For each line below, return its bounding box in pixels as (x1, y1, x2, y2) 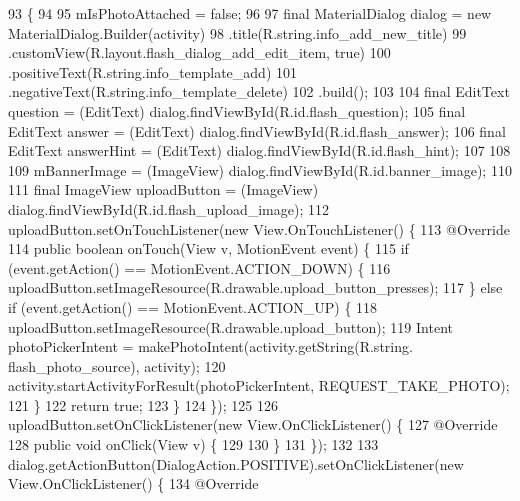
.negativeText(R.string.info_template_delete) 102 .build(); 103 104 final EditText (8, 81, 510, 102)
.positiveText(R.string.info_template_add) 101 (8, 61, 297, 82)
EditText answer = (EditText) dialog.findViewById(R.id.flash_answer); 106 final (8, 120, 506, 141)
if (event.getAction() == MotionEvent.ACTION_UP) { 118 (8, 296, 378, 317)
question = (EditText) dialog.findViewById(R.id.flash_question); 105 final (8, 100, 466, 121)
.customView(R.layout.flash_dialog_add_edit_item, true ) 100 (8, 42, 391, 63)
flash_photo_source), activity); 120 (8, 355, 226, 376)
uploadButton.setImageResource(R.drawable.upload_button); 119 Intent (8, 316, 453, 337)
